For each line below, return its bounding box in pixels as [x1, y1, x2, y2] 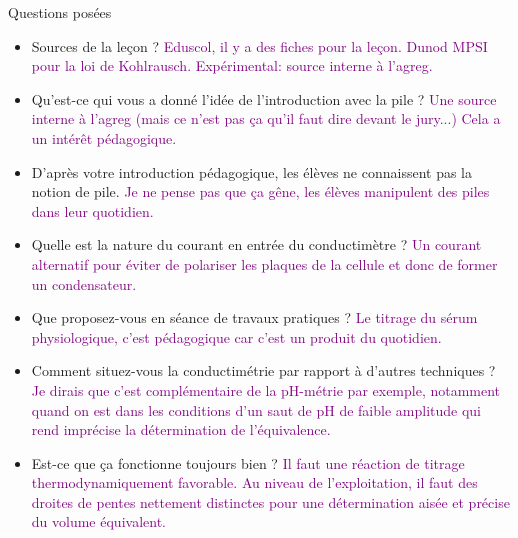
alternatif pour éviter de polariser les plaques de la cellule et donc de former [31, 253, 498, 274]
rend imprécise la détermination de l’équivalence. [31, 419, 331, 440]
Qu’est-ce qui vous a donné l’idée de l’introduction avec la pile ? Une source [31, 88, 497, 109]
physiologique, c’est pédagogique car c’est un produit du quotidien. [31, 326, 442, 347]
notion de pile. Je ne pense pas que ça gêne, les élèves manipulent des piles [31, 181, 490, 202]
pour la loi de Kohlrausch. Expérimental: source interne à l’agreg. [31, 55, 433, 76]
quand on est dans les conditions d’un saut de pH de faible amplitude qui [31, 399, 481, 420]
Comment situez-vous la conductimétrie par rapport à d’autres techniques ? [31, 360, 496, 381]
